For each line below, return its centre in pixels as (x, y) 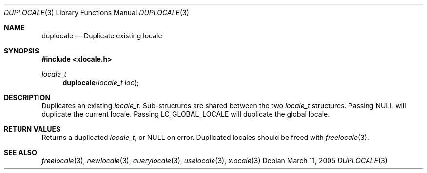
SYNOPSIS (22, 51)
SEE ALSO (20, 152)
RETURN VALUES (32, 129)
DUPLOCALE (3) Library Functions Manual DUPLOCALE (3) (97, 12)
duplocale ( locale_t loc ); (101, 82)
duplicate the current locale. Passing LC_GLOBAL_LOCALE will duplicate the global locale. (186, 114)
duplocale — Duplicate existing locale (102, 36)
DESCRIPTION (27, 97)
